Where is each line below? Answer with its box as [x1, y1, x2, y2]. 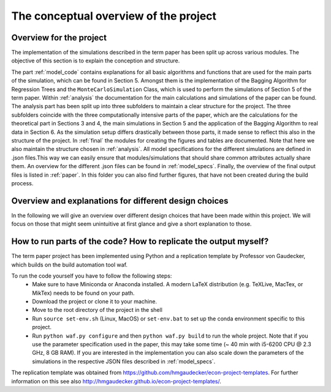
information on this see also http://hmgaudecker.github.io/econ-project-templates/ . [11, 377, 222, 385]
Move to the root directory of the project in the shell [32, 306, 162, 314]
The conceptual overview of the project [11, 9, 217, 23]
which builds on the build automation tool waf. [11, 261, 128, 268]
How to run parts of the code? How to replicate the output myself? [11, 236, 269, 247]
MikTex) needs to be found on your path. [32, 289, 135, 297]
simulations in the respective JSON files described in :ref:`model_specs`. [32, 358, 216, 365]
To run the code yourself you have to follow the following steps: [11, 272, 172, 279]
